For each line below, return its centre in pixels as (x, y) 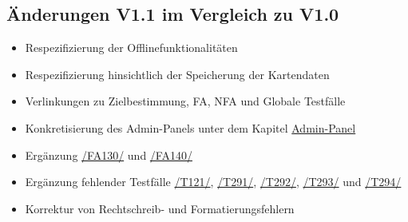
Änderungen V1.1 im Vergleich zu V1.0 (173, 14)
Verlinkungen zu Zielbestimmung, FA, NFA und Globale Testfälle (185, 101)
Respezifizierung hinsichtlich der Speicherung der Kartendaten (177, 74)
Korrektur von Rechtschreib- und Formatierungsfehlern (160, 208)
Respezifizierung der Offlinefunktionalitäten (131, 48)
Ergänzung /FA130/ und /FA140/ (109, 155)
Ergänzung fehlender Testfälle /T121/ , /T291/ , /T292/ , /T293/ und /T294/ (213, 182)
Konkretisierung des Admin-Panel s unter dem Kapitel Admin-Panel (190, 127)
